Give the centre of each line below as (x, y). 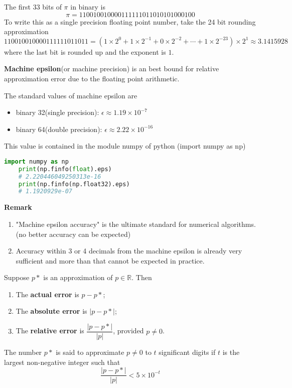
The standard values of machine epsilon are (71, 95)
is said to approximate (90, 352)
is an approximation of (78, 277)
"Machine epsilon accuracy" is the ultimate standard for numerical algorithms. (136, 224)
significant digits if (187, 352)
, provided (128, 331)
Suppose (17, 277)
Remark (18, 207)
